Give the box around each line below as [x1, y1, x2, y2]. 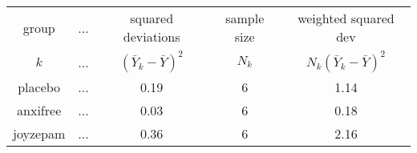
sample [225, 9, 265, 27]
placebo [18, 78, 61, 96]
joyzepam [13, 124, 66, 143]
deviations [123, 27, 180, 46]
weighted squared [298, 9, 395, 27]
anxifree [17, 101, 62, 119]
